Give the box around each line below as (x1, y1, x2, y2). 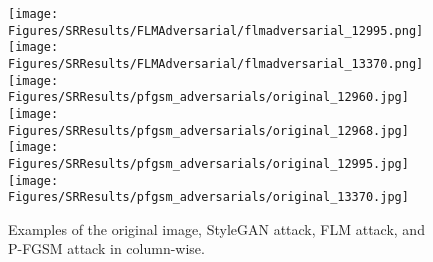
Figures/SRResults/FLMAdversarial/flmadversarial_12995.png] (8, 23, 424, 38)
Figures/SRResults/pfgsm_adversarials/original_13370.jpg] (8, 190, 409, 205)
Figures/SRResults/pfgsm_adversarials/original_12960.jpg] (8, 90, 409, 105)
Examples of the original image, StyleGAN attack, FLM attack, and (8, 218, 425, 239)
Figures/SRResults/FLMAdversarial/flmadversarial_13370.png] (8, 56, 424, 71)
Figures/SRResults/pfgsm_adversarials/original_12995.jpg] (8, 156, 409, 171)
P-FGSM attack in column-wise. (8, 238, 205, 259)
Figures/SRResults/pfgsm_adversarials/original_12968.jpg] (8, 123, 409, 138)
